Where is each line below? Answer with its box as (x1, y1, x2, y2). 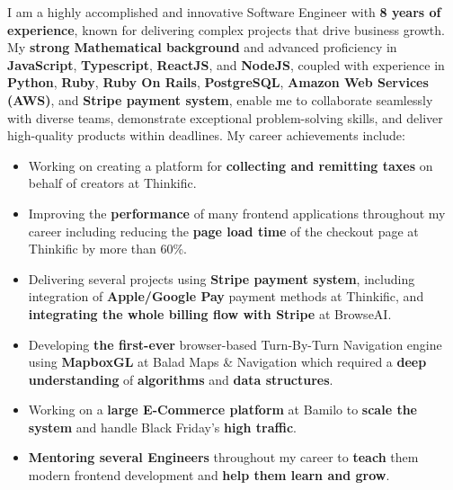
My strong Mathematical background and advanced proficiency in (7, 38, 397, 57)
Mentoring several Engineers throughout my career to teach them (28, 448, 419, 467)
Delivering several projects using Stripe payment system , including (28, 269, 415, 288)
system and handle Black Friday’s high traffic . (28, 417, 297, 436)
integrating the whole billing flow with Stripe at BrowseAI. (28, 304, 392, 323)
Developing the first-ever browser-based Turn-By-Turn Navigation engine (28, 334, 442, 353)
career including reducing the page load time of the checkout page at (28, 221, 419, 240)
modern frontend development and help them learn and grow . (28, 466, 390, 485)
